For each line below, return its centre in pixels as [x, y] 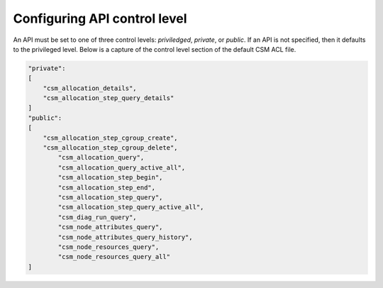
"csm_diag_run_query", [98, 217]
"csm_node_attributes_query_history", [125, 237]
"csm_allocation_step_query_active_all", [131, 207]
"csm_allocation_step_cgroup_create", [110, 138]
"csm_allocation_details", [90, 88]
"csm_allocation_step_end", [107, 187]
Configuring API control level [100, 18]
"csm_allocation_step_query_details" [109, 98]
